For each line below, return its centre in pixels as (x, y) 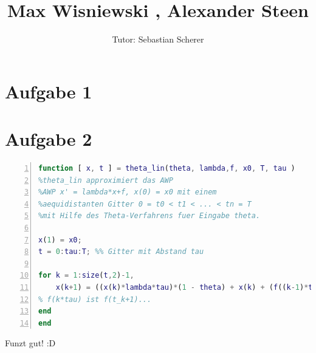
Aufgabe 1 (49, 91)
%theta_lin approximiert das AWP (106, 180)
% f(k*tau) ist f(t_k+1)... (95, 299)
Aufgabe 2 (49, 139)
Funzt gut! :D (30, 343)
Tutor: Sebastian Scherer (158, 39)
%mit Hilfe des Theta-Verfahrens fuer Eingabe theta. (149, 216)
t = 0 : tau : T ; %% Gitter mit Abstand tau (121, 252)
